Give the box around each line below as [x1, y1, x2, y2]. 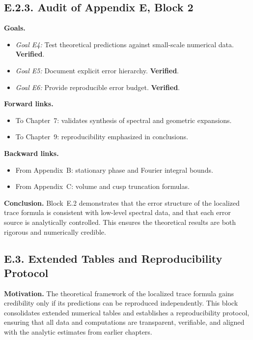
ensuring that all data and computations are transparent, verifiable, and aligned [4, 317, 245, 327]
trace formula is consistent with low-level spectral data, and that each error [4, 207, 231, 217]
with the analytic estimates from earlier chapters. [4, 327, 152, 337]
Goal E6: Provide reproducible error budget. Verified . [15, 82, 180, 92]
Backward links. [4, 148, 59, 158]
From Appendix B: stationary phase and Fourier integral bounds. [15, 164, 213, 175]
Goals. [4, 23, 26, 33]
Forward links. [4, 98, 54, 109]
